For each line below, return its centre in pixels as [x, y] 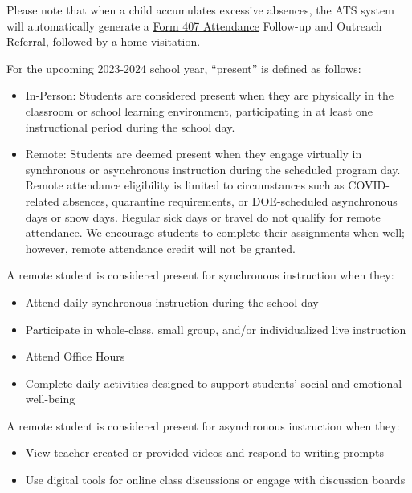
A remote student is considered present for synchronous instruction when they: [200, 275]
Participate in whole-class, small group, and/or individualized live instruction [216, 329]
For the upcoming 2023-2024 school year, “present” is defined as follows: [184, 68]
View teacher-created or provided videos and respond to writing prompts [204, 452]
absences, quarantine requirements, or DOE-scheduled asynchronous [230, 200]
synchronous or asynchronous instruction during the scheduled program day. [213, 169]
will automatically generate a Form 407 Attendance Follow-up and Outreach [194, 25]
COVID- [369, 185]
